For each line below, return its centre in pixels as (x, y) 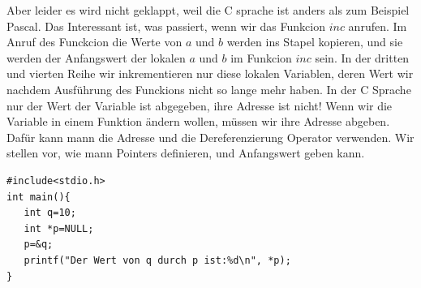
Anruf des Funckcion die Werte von (95, 42)
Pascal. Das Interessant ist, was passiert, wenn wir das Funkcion (166, 26)
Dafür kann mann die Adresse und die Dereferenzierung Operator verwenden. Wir (210, 137)
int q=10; (50, 213)
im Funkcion (261, 57)
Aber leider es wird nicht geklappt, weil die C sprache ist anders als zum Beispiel (208, 10)
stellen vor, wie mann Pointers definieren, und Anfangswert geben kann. (186, 153)
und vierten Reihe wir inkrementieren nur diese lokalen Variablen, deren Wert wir (210, 73)
